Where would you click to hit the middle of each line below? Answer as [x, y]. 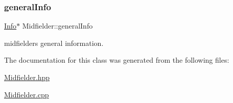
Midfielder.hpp [27, 77]
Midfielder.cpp [27, 94]
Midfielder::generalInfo [57, 26]
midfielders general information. [54, 43]
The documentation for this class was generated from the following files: [117, 60]
